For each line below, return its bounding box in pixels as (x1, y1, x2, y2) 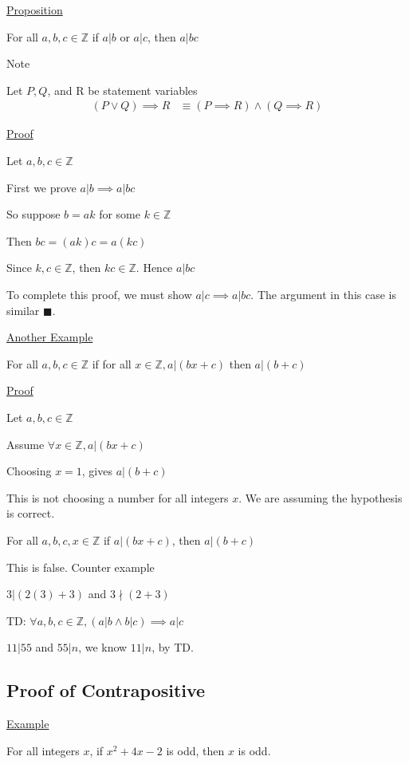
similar (6, 301, 40, 318)
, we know (78, 639, 128, 656)
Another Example (6, 329, 93, 345)
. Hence (136, 259, 173, 276)
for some (99, 206, 140, 223)
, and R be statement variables (47, 81, 198, 98)
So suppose (6, 206, 61, 223)
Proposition (6, 2, 63, 18)
